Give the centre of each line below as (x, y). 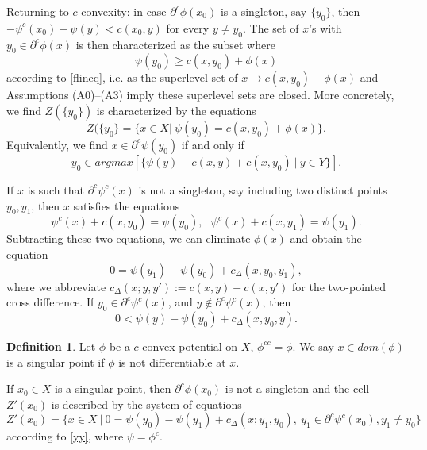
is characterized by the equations (176, 110)
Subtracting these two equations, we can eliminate (129, 238)
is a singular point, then (113, 388)
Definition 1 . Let (51, 346)
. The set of (271, 27)
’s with (325, 27)
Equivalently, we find (57, 144)
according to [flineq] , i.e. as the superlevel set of (122, 77)
